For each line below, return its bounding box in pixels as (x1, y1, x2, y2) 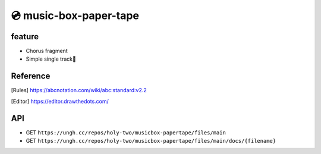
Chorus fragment (26, 48, 68, 55)
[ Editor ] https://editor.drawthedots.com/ (11, 98, 109, 105)
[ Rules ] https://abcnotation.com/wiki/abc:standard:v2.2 (11, 87, 147, 94)
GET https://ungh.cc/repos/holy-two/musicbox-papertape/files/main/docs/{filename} (26, 137, 276, 144)
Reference (11, 71, 51, 81)
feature (11, 32, 39, 42)
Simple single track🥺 (26, 55, 77, 62)
